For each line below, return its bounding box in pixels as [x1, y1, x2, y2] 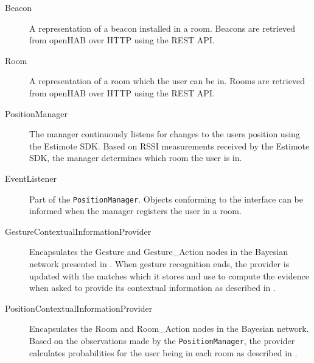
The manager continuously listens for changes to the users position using [29, 128, 300, 140]
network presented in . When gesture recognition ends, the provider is [29, 257, 290, 270]
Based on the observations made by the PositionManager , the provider [29, 334, 295, 347]
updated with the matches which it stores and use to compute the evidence [29, 269, 309, 282]
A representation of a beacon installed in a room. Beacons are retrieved [29, 21, 295, 34]
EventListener [5, 171, 57, 184]
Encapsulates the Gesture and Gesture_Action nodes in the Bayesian [29, 245, 288, 258]
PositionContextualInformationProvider [5, 301, 153, 314]
